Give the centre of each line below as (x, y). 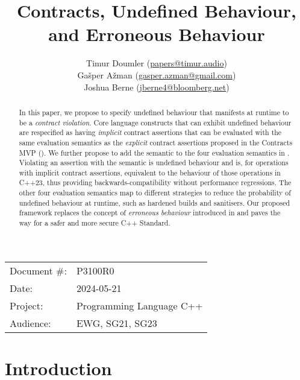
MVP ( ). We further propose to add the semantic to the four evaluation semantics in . (154, 152)
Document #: (38, 270)
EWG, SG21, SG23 (117, 323)
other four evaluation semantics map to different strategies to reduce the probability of (155, 193)
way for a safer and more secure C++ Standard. (95, 223)
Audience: (30, 323)
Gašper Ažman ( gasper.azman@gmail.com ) (157, 74)
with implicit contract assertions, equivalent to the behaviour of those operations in (150, 172)
